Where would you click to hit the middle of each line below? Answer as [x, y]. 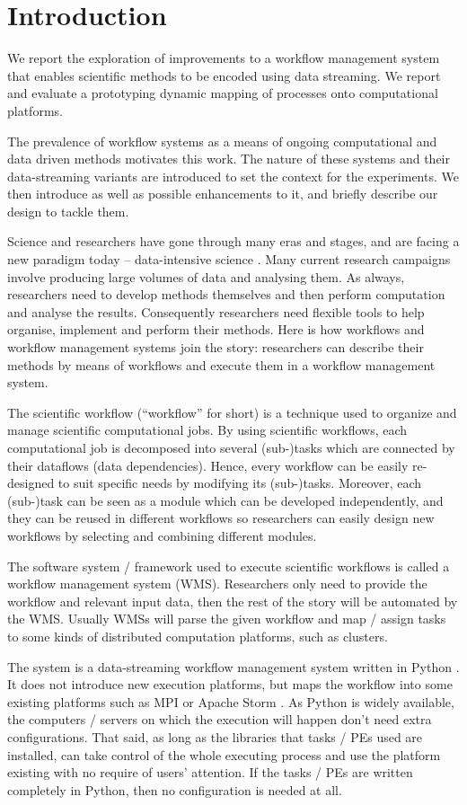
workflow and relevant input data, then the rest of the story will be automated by [233, 601]
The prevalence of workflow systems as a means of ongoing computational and [222, 141]
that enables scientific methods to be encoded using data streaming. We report [224, 75]
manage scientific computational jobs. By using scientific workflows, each [207, 430]
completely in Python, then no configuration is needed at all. [175, 789]
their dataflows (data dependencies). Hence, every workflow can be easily [208, 465]
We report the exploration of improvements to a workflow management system [224, 58]
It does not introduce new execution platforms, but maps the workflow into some [230, 684]
